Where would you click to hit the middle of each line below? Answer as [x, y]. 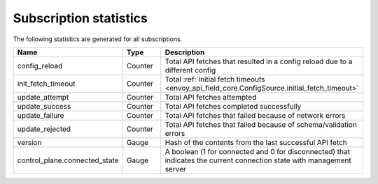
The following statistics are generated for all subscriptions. [98, 39]
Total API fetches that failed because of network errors [255, 115]
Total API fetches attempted [211, 97]
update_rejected [44, 129]
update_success [44, 106]
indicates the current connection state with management [258, 160]
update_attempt [43, 97]
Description [185, 52]
